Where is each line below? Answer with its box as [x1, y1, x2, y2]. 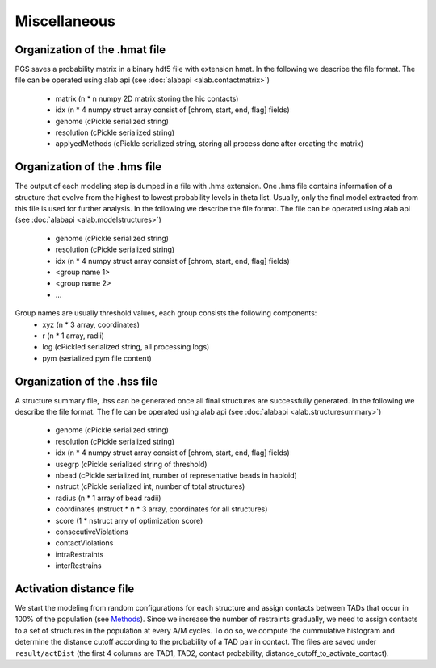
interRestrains [55, 561, 102, 570]
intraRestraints [55, 549, 104, 559]
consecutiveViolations [55, 527, 129, 536]
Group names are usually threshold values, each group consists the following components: [15, 308, 317, 318]
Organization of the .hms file [15, 160, 161, 173]
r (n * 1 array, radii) [42, 331, 105, 340]
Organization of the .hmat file [15, 43, 166, 56]
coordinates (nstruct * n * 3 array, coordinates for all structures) [55, 504, 268, 514]
